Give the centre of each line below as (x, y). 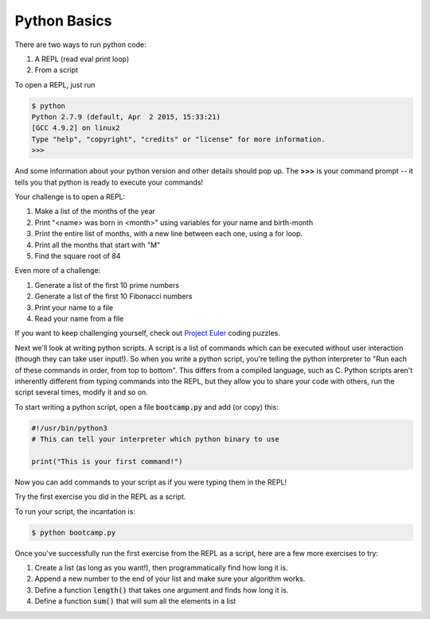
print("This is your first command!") (107, 461)
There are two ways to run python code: (80, 45)
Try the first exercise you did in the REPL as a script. (100, 496)
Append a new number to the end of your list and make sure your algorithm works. (170, 579)
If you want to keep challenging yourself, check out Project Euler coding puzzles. (147, 333)
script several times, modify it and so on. (82, 392)
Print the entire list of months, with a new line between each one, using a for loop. (168, 234)
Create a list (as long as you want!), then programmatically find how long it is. (161, 567)
